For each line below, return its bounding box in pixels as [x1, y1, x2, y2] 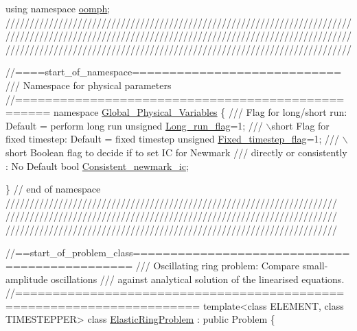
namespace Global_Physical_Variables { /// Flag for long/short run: [54, 105, 347, 119]
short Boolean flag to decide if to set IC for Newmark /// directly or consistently [5, 145, 347, 159]
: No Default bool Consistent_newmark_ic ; [5, 158, 189, 173]
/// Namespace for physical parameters [5, 77, 172, 92]
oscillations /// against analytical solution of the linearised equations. [51, 271, 345, 286]
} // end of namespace [5, 182, 101, 196]
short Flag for [271, 118, 330, 132]
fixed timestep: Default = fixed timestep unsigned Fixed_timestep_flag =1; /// [5, 132, 340, 146]
